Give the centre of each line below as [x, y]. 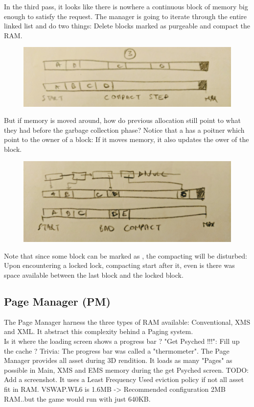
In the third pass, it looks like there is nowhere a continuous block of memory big [126, 6]
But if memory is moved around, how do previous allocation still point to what [122, 120]
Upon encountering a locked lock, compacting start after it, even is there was [119, 265]
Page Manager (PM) [57, 301]
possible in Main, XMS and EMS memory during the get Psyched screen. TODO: [126, 370]
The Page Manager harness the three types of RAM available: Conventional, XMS [127, 322]
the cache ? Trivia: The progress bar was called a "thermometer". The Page [117, 350]
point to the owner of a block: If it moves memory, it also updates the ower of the [127, 139]
